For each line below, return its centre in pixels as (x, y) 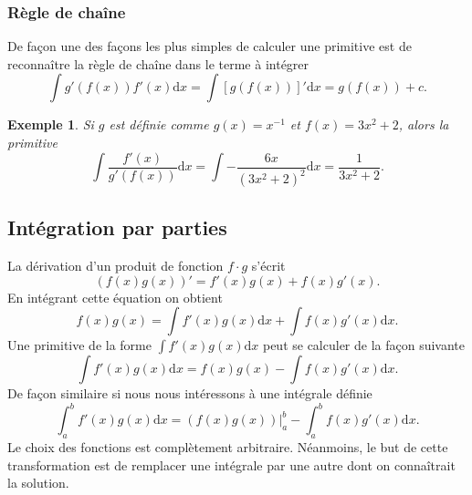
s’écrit (268, 266)
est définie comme (159, 124)
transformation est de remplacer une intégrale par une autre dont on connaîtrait (231, 464)
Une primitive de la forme (79, 345)
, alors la (424, 124)
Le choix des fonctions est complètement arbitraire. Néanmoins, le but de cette (228, 447)
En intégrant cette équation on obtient (115, 297)
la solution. (38, 483)
